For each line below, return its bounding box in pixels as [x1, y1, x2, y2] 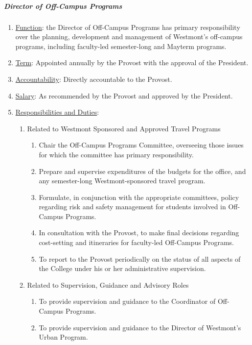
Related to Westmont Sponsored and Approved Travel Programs [27, 123, 221, 133]
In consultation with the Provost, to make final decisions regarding [39, 227, 239, 238]
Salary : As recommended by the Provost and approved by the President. [15, 90, 233, 100]
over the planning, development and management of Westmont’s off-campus [15, 31, 243, 42]
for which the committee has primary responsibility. [39, 149, 194, 159]
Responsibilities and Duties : [15, 107, 99, 117]
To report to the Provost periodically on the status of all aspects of [39, 253, 241, 264]
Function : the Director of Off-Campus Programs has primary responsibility [15, 22, 240, 32]
